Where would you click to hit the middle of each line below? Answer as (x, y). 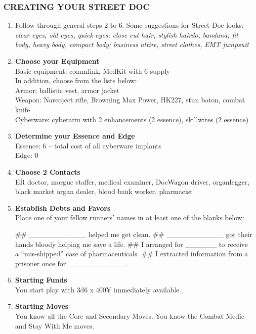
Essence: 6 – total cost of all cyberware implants (88, 145)
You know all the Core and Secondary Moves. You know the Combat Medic (130, 316)
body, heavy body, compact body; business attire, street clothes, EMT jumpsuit (132, 44)
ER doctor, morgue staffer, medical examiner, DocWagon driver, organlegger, (132, 181)
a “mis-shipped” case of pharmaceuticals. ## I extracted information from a (131, 254)
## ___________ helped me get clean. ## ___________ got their (134, 234)
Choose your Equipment (57, 61)
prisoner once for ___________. (71, 263)
